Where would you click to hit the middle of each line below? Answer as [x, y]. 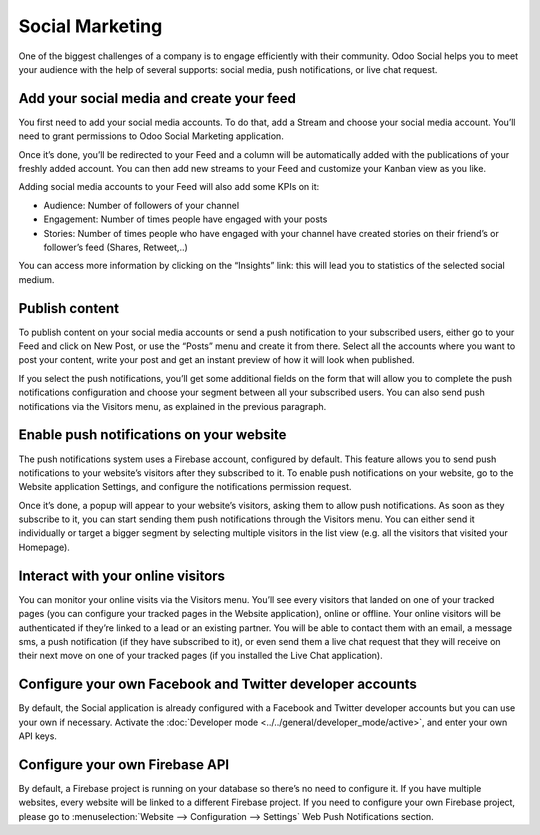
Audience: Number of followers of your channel [141, 205]
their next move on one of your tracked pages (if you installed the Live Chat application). [201, 656]
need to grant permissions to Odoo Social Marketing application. [151, 136]
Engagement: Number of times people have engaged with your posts [185, 219]
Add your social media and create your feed [157, 98]
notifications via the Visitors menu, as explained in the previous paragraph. [172, 406]
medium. [36, 279]
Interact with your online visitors [121, 575]
